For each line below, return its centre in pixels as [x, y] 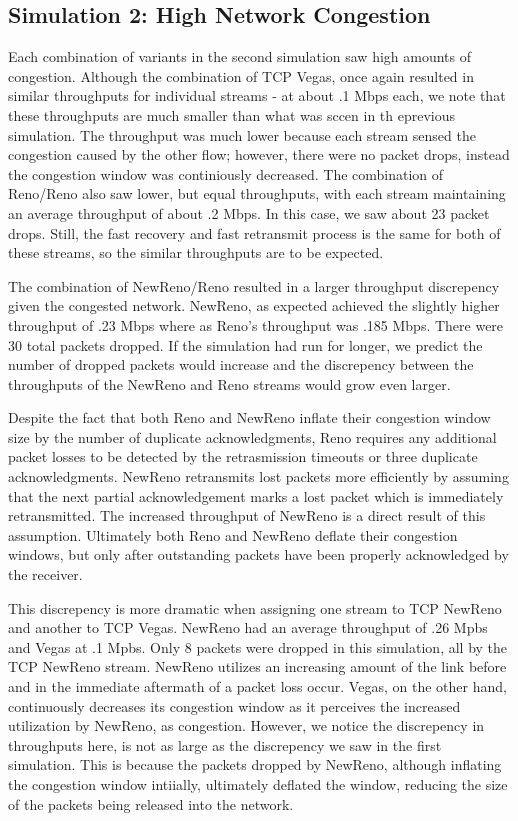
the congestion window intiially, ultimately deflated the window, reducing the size [258, 783]
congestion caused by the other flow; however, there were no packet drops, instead [259, 154]
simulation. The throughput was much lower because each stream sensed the [242, 134]
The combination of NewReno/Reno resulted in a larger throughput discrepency [254, 285]
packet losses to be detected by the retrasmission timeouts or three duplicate [243, 456]
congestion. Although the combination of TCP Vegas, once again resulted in [241, 75]
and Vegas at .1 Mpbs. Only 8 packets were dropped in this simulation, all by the [258, 646]
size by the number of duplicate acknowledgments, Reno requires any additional [252, 436]
